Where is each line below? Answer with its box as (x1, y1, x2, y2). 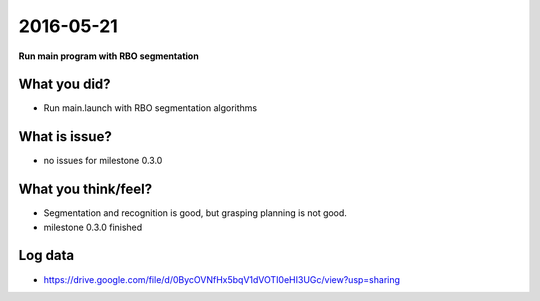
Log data (18, 247, 75, 264)
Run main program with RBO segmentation (18, 50, 199, 62)
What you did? (18, 76, 111, 93)
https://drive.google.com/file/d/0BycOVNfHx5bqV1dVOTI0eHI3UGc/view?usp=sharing (43, 273, 400, 285)
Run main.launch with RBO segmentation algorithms (43, 102, 258, 114)
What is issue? (18, 128, 112, 145)
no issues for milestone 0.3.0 (43, 155, 163, 167)
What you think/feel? (18, 181, 153, 198)
